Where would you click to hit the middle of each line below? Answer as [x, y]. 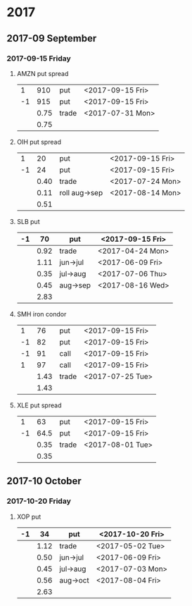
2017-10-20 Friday [39, 501]
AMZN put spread [43, 73]
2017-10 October [44, 481]
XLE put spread [39, 405]
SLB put [28, 221]
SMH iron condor [41, 314]
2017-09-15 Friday [39, 58]
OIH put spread [39, 142]
